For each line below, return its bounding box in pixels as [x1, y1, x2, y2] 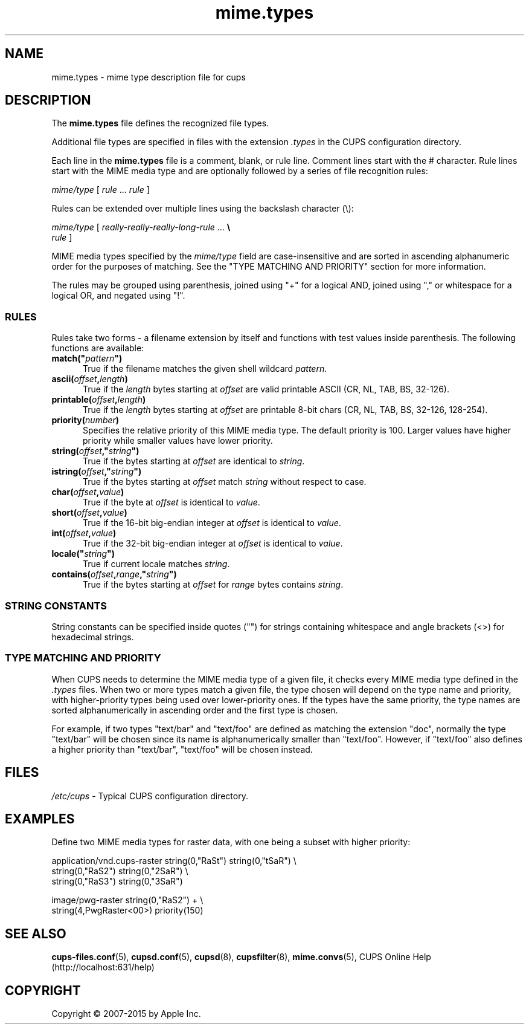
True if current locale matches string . [83, 559, 230, 570]
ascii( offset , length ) [51, 374, 128, 385]
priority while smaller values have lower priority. [83, 435, 273, 446]
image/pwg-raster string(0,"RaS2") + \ [51, 895, 204, 906]
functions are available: [51, 343, 144, 354]
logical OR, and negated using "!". [51, 290, 185, 301]
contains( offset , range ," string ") [51, 569, 177, 580]
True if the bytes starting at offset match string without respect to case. [83, 476, 367, 487]
